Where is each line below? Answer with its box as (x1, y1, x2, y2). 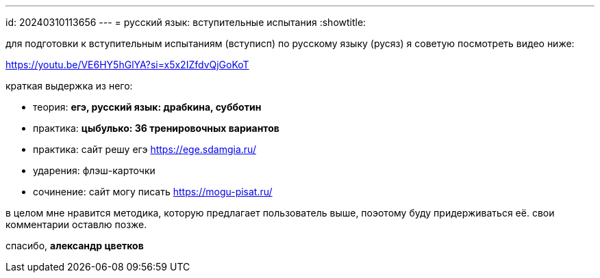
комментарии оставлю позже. (5, 219, 147, 230)
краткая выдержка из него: (5, 80, 133, 92)
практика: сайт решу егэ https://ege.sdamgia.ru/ (33, 143, 256, 155)
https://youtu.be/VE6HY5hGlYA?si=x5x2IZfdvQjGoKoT (5, 59, 249, 70)
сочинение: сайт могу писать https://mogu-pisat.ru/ (33, 186, 273, 197)
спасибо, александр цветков (5, 240, 144, 251)
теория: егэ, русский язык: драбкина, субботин (33, 101, 262, 113)
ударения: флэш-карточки (33, 165, 155, 176)
